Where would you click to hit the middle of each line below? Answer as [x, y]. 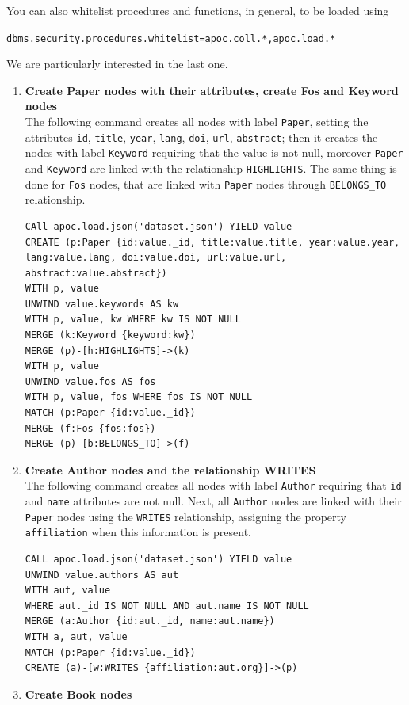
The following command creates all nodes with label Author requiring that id [213, 485]
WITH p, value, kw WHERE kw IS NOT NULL [133, 320]
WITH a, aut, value [76, 637]
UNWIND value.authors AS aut [102, 575]
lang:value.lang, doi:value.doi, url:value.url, [156, 258]
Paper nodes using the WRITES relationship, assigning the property [185, 516]
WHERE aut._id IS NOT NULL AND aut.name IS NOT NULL [167, 606]
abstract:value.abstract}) [96, 273]
